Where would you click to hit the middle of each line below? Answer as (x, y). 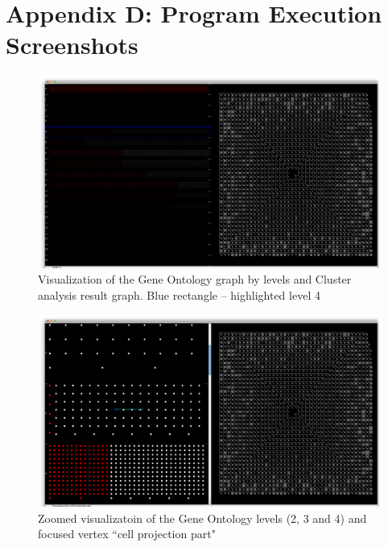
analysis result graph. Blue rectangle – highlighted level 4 (179, 295)
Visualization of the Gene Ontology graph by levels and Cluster (195, 279)
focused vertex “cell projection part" (127, 534)
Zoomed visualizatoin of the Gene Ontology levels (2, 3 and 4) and (202, 518)
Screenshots (72, 45)
